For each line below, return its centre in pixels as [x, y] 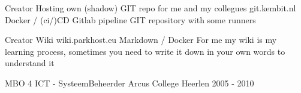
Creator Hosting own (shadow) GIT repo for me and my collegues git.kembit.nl [150, 8]
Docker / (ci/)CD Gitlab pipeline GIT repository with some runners [130, 19]
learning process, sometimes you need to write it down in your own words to [145, 51]
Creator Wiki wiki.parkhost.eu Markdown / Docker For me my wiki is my [141, 40]
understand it [30, 63]
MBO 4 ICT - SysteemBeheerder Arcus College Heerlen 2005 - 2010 [130, 83]
